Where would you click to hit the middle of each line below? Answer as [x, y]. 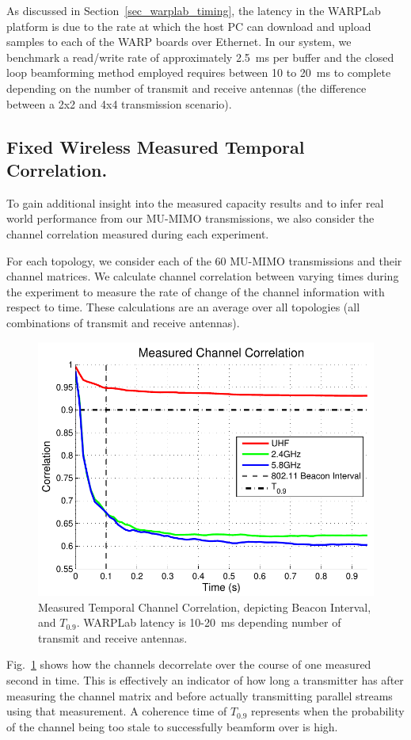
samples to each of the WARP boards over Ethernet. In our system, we [179, 42]
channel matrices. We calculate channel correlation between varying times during [203, 276]
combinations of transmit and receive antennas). [123, 322]
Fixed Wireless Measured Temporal [156, 146]
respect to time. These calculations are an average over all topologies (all [183, 307]
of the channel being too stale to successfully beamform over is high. [172, 726]
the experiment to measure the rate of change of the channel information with [196, 291]
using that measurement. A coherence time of [117, 711]
